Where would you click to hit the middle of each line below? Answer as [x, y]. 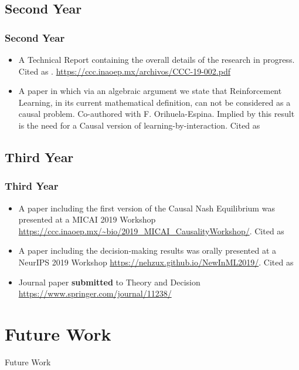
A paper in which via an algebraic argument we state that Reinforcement [150, 91]
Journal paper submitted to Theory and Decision [109, 282]
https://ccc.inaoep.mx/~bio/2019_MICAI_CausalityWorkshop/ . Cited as [151, 231]
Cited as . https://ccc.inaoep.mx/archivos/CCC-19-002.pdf [124, 71]
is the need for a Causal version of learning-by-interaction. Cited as [139, 125]
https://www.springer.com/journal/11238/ [95, 293]
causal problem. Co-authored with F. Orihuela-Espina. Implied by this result [157, 114]
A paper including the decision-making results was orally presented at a [147, 250]
